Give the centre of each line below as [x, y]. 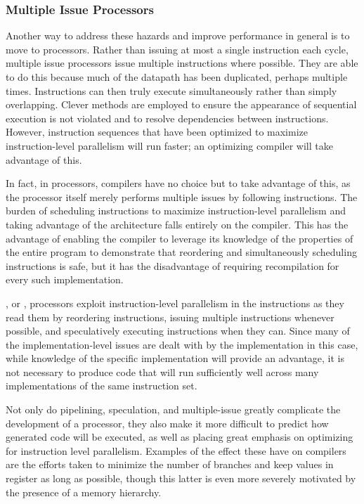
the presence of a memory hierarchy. [84, 492]
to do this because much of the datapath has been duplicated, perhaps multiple [177, 77]
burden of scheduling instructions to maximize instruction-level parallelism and [176, 211]
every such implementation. [65, 279]
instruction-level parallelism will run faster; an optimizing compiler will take [169, 145]
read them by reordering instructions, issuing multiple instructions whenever [170, 317]
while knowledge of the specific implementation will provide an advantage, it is [175, 358]
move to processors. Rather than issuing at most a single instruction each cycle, [177, 49]
